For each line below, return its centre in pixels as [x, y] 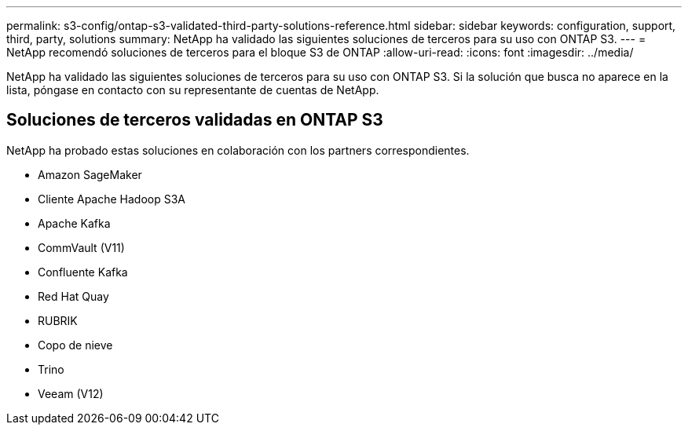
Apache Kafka [74, 223]
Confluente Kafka [83, 272]
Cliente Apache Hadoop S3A [112, 199]
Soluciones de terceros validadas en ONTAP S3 [195, 120]
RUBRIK [58, 320]
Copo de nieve [75, 345]
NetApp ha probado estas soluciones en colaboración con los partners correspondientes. [238, 150]
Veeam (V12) [71, 393]
